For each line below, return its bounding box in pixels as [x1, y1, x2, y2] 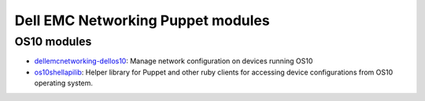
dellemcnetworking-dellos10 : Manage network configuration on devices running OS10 [34, 56, 313, 66]
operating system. [34, 78, 94, 88]
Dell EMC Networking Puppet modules [14, 12, 271, 29]
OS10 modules [14, 34, 92, 49]
